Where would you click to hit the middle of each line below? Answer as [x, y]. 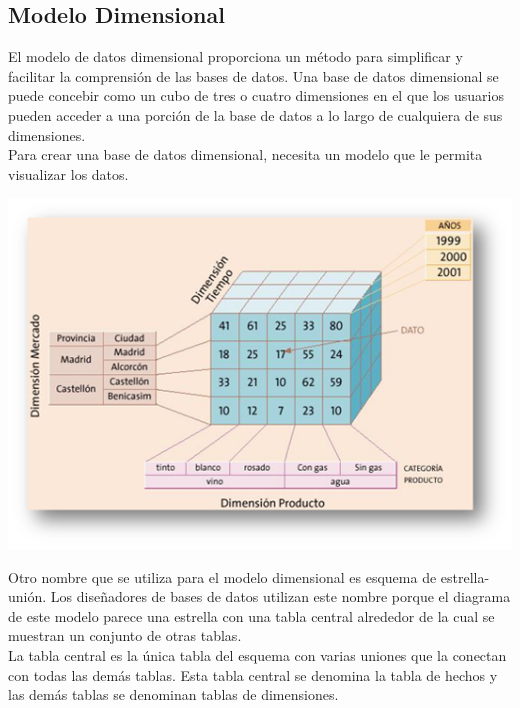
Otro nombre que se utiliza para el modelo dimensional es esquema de [222, 576]
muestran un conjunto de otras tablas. [125, 635]
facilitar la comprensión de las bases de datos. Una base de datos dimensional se [253, 75]
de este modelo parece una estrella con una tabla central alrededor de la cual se [251, 615]
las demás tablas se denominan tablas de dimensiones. [173, 694]
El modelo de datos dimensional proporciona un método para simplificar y [235, 56]
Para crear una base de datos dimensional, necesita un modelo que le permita [245, 154]
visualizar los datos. [68, 173]
